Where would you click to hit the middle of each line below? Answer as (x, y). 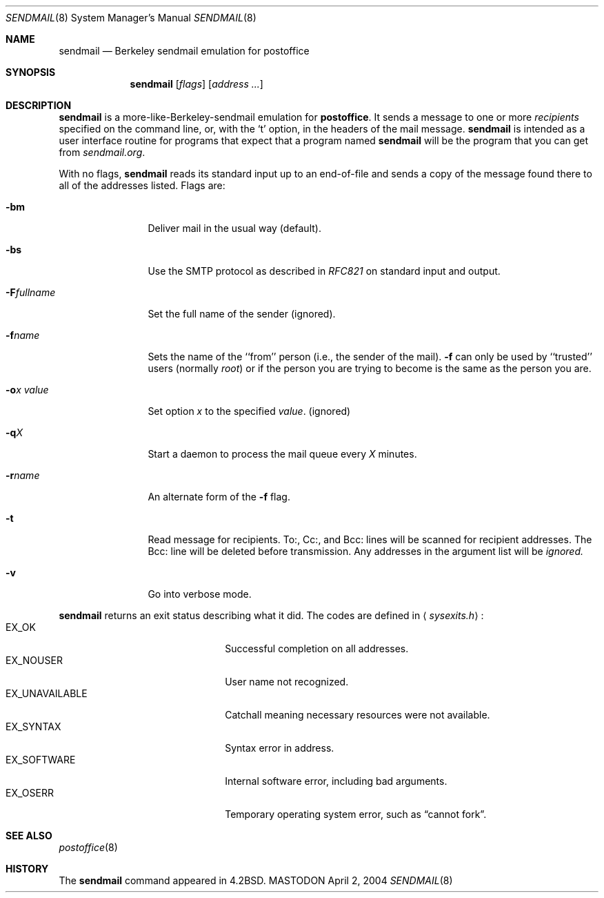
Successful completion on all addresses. (317, 648)
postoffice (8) (88, 847)
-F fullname (31, 292)
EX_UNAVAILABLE (47, 693)
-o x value (27, 390)
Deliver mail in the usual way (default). (234, 228)
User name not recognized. (287, 682)
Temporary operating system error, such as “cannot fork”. (356, 814)
